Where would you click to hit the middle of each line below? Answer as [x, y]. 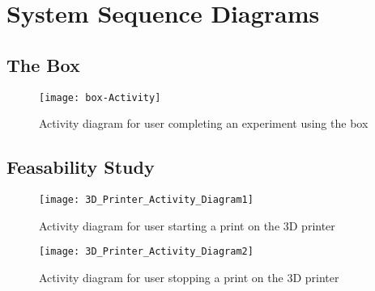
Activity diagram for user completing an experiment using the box [204, 123]
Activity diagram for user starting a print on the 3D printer [187, 225]
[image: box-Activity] [100, 97]
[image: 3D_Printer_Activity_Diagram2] [146, 252]
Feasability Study [81, 167]
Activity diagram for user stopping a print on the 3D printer [189, 277]
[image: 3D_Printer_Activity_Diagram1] [146, 200]
